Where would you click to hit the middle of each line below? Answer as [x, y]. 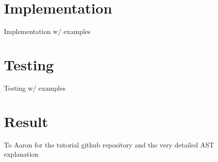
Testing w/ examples [35, 88]
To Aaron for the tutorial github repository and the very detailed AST [109, 144]
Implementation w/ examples [47, 31]
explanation [21, 154]
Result [26, 121]
